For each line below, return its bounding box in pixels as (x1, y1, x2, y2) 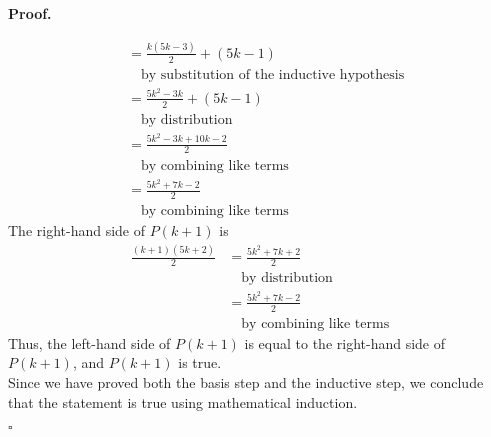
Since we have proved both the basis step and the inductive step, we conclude (8, 372, 484, 393)
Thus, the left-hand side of (8, 332, 171, 353)
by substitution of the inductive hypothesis (141, 67, 405, 82)
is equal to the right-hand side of (244, 332, 446, 353)
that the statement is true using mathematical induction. (8, 391, 358, 412)
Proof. (8, 3, 52, 23)
